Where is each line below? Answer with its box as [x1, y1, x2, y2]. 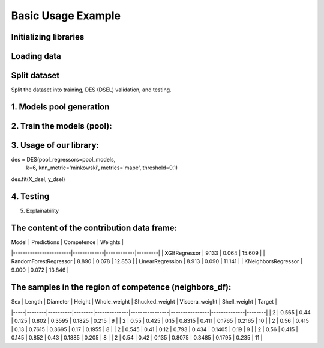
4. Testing [11, 191, 50, 201]
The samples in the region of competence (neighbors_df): [11, 282, 232, 292]
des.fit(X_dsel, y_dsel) [11, 175, 65, 183]
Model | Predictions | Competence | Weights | [11, 238, 124, 246]
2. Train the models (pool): [11, 121, 112, 131]
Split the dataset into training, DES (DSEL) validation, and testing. [11, 86, 172, 93]
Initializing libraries [11, 32, 85, 42]
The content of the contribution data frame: [11, 222, 177, 233]
